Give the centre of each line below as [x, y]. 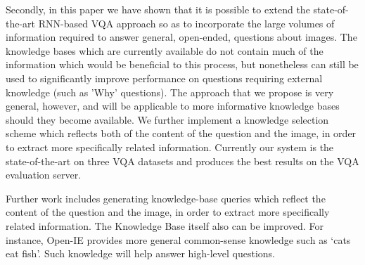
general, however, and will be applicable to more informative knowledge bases [173, 106]
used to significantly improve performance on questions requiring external [164, 78]
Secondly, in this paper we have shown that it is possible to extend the [158, 9]
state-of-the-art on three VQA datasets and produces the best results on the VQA [182, 161]
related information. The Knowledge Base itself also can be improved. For [165, 225]
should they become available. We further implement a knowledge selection [167, 119]
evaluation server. [44, 175]
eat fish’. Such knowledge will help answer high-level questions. [141, 253]
